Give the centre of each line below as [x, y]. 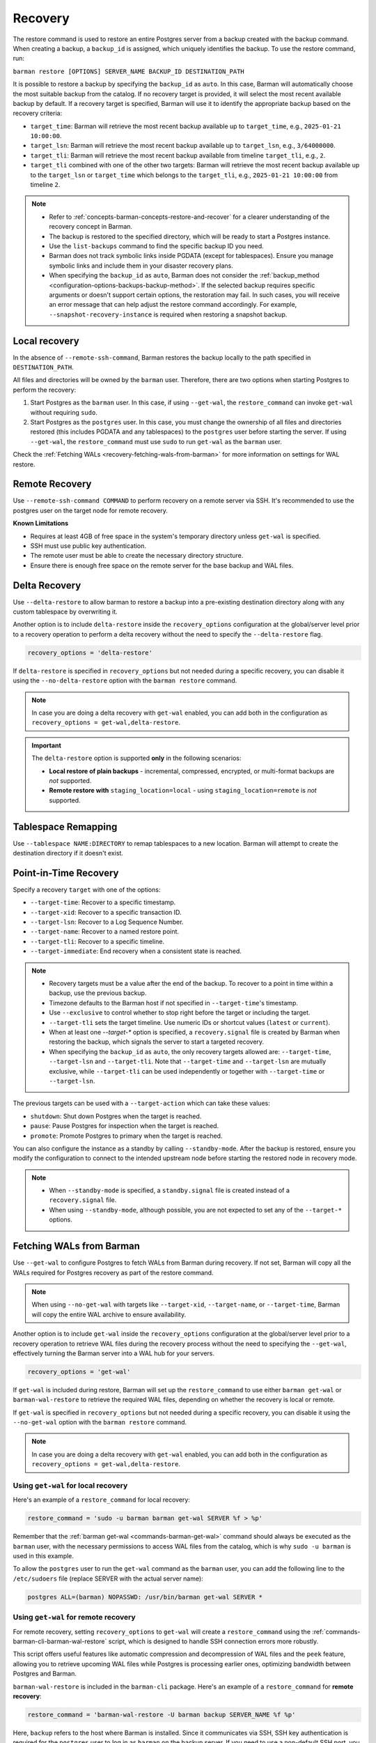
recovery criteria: [38, 113]
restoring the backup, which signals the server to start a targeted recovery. [157, 1042]
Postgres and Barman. [45, 1674]
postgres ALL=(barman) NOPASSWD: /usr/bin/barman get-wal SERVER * [145, 1597]
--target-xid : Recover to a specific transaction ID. [106, 912]
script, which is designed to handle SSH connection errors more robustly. [213, 1641]
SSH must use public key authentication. [88, 546]
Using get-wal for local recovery [70, 1485]
